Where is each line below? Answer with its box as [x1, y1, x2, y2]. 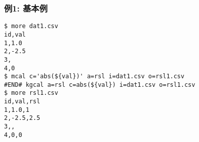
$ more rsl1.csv [4, 89, 58, 97]
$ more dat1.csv [4, 23, 58, 30]
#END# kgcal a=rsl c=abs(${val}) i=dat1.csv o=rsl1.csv [4, 81, 195, 88]
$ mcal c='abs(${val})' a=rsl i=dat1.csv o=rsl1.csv [4, 73, 184, 80]
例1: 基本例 [4, 2, 48, 14]
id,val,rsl [4, 98, 40, 105]
